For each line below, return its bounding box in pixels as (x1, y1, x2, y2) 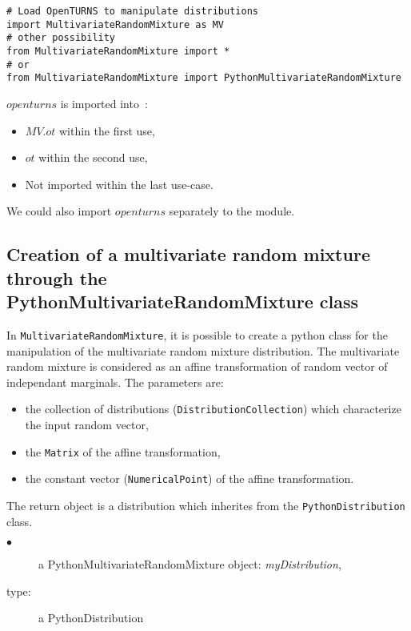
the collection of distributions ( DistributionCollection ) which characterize (25, 400, 401, 417)
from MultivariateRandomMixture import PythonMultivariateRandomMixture (6, 72, 401, 84)
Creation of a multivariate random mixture (6, 242, 370, 267)
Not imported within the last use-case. (25, 175, 213, 192)
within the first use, (58, 122, 155, 139)
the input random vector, (25, 416, 149, 432)
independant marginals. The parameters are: (6, 373, 224, 390)
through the (6, 265, 107, 290)
